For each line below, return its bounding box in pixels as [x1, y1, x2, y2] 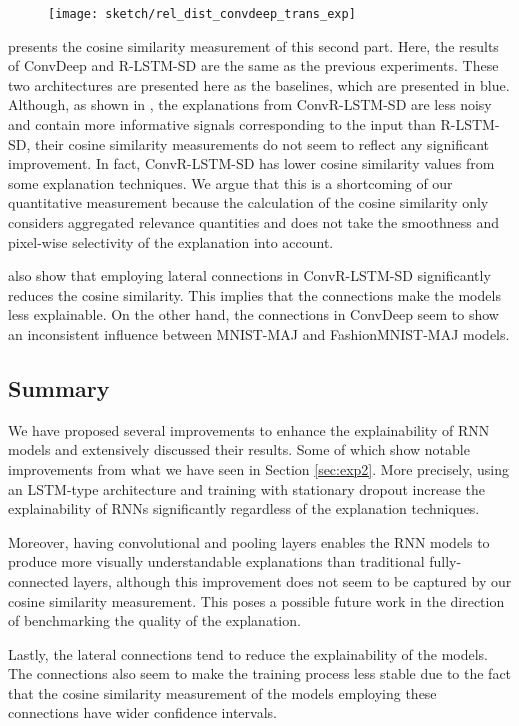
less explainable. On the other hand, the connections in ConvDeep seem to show [8, 304, 499, 325]
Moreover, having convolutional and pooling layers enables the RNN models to [8, 531, 490, 552]
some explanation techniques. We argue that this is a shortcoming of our [8, 172, 453, 193]
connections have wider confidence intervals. [8, 702, 277, 723]
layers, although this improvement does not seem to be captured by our [73, 570, 512, 591]
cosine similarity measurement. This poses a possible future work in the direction [8, 590, 505, 611]
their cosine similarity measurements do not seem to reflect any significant [35, 133, 490, 154]
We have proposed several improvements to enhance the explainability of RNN [8, 419, 490, 440]
